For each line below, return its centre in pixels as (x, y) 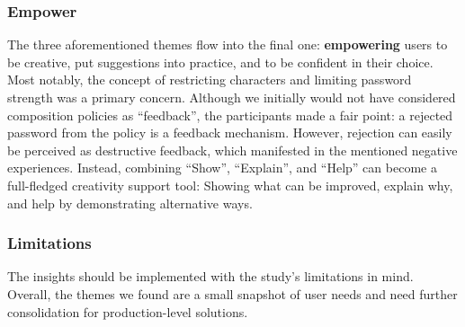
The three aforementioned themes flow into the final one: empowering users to (228, 44)
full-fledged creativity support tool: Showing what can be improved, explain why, (230, 185)
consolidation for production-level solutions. (128, 311)
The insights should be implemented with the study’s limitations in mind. (210, 276)
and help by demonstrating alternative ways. (130, 203)
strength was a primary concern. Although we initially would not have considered (232, 97)
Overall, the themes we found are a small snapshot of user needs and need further (232, 293)
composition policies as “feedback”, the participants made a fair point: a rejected (230, 115)
